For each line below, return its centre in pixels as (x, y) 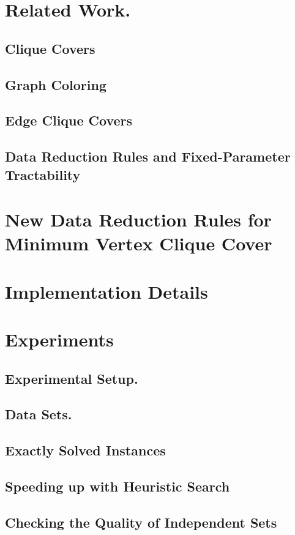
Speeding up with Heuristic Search (118, 486)
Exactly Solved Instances (85, 450)
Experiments (59, 339)
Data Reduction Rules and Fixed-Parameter (148, 156)
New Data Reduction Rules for (138, 219)
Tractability (43, 174)
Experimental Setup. (72, 378)
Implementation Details (106, 291)
